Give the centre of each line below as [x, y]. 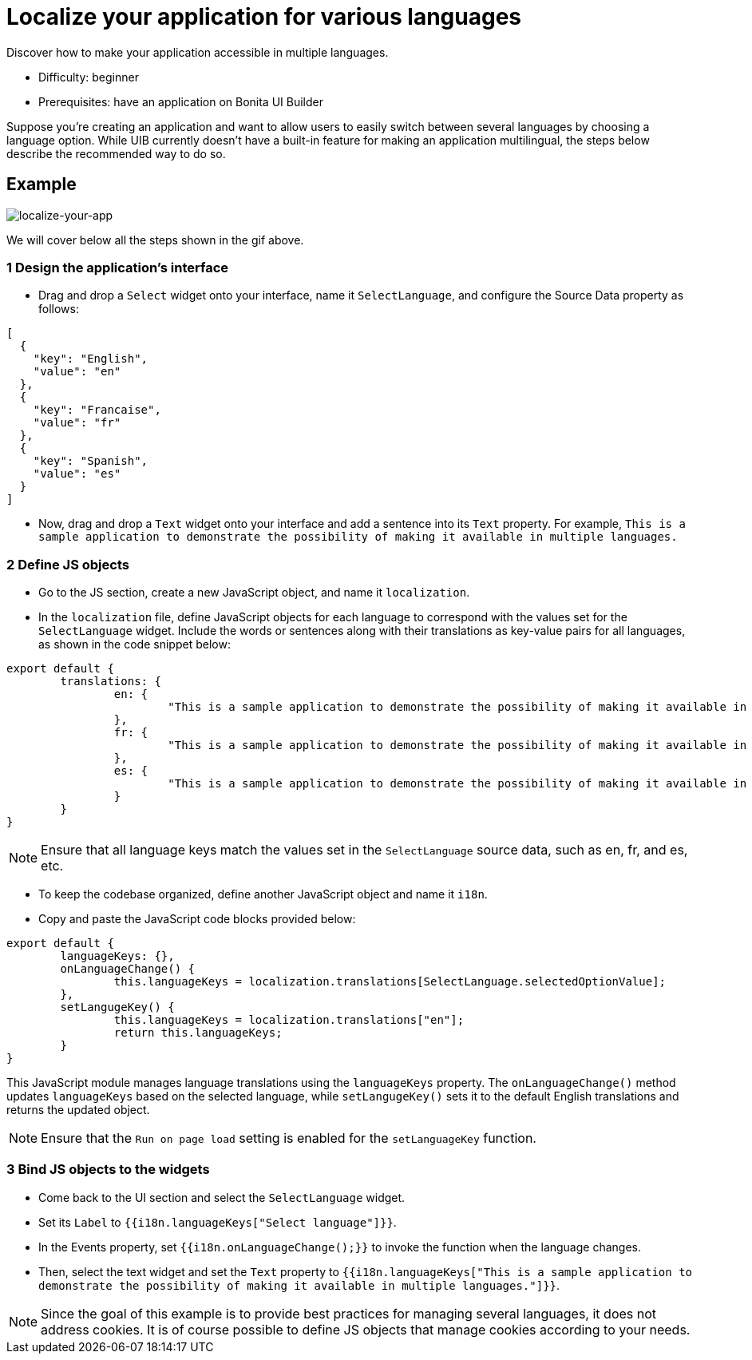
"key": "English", [91, 359]
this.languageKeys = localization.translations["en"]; [289, 1020]
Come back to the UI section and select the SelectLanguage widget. [222, 1197]
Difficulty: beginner [89, 77]
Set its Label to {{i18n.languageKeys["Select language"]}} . [218, 1222]
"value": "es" [77, 474]
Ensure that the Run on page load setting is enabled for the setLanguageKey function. [289, 1138]
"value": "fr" [77, 423]
